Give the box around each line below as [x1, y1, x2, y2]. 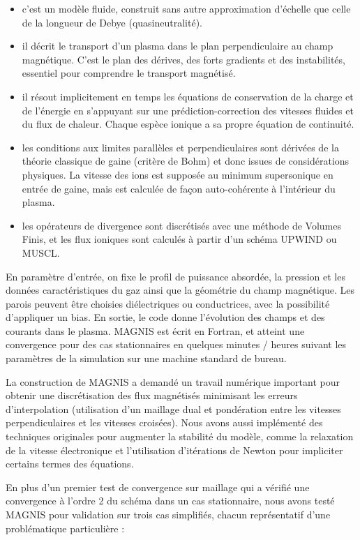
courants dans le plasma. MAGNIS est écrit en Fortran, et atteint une [6, 323, 305, 338]
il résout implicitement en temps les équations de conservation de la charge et [22, 89, 354, 103]
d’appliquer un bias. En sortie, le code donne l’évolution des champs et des [6, 310, 325, 324]
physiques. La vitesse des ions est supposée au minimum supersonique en [22, 167, 333, 181]
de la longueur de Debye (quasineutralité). [22, 15, 202, 29]
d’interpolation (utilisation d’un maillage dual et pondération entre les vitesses [6, 401, 341, 416]
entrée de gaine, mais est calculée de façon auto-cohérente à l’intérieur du [22, 181, 336, 195]
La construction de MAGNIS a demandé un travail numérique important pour [6, 374, 340, 389]
